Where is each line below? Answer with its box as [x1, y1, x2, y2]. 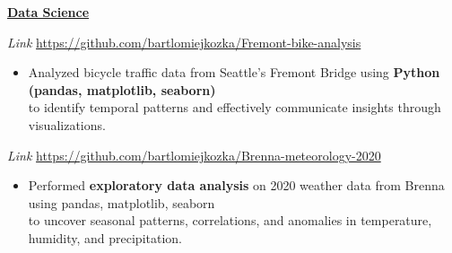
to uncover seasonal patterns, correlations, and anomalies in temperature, [28, 211, 432, 230]
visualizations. [28, 115, 106, 134]
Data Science [7, 3, 90, 21]
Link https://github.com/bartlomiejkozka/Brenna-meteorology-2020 [7, 145, 381, 164]
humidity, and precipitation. [28, 228, 183, 247]
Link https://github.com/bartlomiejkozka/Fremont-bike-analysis [7, 32, 361, 51]
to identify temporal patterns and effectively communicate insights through [28, 98, 441, 117]
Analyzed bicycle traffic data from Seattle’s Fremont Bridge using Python [28, 63, 440, 82]
